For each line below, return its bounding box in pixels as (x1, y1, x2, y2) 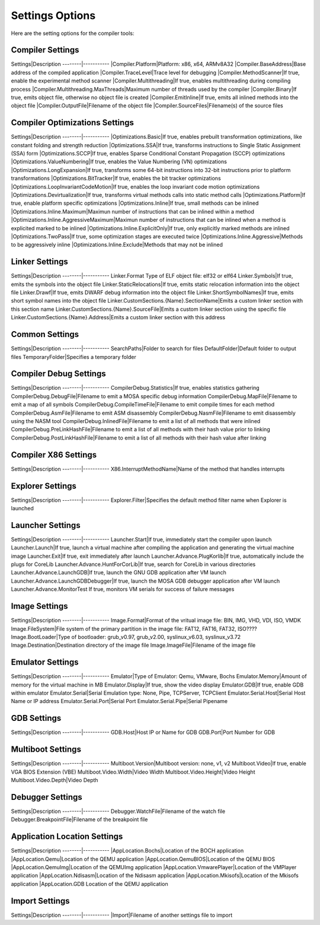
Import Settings (11, 896, 71, 906)
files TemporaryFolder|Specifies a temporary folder (11, 353, 136, 360)
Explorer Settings (11, 481, 77, 491)
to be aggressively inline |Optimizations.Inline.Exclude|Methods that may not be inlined (11, 241, 223, 249)
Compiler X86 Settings (11, 450, 97, 460)
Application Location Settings (11, 831, 123, 842)
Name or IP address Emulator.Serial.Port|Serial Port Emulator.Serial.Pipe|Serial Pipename (11, 698, 228, 705)
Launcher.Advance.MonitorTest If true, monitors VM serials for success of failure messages (11, 586, 235, 593)
